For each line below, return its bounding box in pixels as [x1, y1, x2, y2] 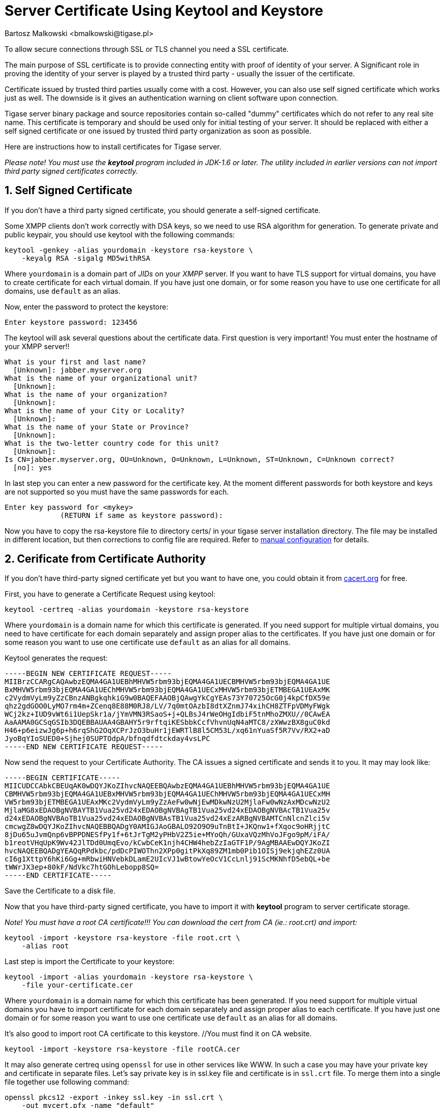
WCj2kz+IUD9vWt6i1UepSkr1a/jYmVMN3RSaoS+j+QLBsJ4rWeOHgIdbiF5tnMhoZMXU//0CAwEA [5, 710, 330, 719]
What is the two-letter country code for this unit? [5, 439, 219, 447]
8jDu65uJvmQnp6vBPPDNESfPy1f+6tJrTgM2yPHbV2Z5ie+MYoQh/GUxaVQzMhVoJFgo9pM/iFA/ [5, 830, 330, 839]
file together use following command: [5, 1078, 130, 1087]
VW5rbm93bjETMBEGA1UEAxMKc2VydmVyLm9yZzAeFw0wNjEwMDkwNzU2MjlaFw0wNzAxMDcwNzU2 [5, 798, 330, 807]
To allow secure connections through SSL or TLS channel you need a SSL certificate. [5, 44, 289, 53]
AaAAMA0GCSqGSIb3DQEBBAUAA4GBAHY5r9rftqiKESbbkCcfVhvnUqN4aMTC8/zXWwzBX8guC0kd [5, 718, 330, 727]
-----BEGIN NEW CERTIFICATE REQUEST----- [5, 669, 172, 678]
